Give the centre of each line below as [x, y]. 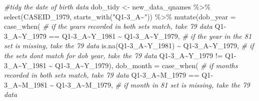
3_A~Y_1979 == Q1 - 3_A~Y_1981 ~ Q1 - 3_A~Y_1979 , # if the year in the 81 [128, 36]
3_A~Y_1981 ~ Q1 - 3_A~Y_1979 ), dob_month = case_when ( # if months [121, 65]
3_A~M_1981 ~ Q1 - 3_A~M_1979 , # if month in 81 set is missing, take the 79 [127, 84]
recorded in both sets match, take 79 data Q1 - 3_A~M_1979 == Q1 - [108, 75]
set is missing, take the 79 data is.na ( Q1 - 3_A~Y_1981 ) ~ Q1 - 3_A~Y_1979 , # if [129, 46]
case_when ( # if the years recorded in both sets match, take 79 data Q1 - [115, 26]
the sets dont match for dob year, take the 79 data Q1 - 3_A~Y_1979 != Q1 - [120, 55]
